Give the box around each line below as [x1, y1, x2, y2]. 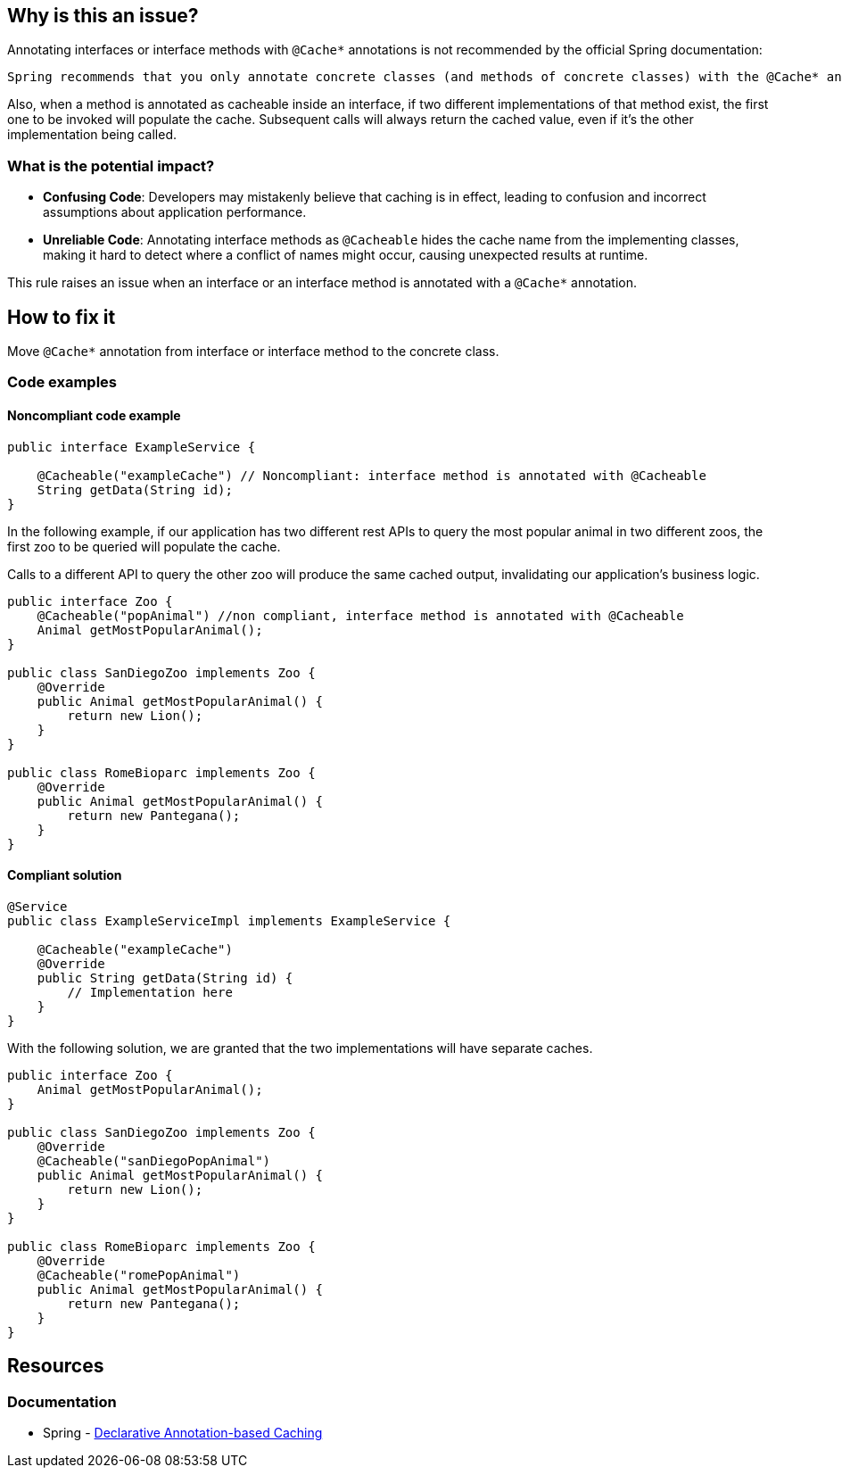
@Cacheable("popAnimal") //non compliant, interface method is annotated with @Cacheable [37, 608, 684, 623]
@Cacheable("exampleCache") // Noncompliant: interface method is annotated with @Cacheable [37, 468, 706, 483]
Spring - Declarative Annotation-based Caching [43, 1425, 323, 1441]
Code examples [7, 373, 118, 392]
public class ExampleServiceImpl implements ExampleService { [7, 913, 451, 928]
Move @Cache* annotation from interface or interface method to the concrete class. [7, 344, 499, 360]
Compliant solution [7, 867, 122, 883]
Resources [7, 1355, 104, 1378]
